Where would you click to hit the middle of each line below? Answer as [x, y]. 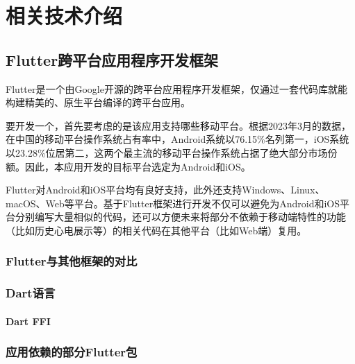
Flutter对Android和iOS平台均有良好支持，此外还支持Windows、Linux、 [165, 190]
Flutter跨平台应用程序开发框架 [112, 59]
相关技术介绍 [64, 16]
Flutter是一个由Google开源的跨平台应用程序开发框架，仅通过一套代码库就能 [176, 88]
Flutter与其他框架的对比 [72, 261]
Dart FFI [28, 321]
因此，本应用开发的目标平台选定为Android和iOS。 [138, 166]
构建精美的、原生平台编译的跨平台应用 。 [98, 102]
